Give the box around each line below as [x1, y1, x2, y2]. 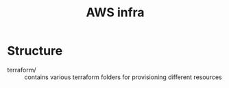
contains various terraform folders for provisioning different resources [24, 73, 222, 81]
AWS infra [85, 5, 145, 20]
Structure [7, 43, 63, 59]
